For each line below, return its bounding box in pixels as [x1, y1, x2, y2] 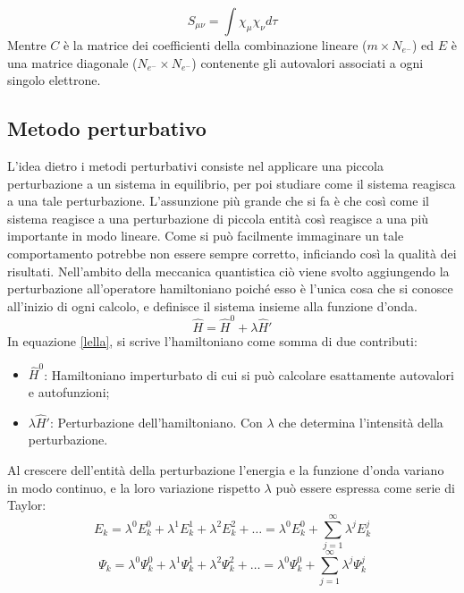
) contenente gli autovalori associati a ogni [191, 53, 424, 72]
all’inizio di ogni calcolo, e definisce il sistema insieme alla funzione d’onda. [7, 296, 418, 315]
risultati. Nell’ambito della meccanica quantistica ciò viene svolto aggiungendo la [7, 261, 450, 280]
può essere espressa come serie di [275, 478, 455, 496]
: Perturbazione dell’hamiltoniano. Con [49, 412, 263, 431]
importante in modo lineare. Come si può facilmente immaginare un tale [7, 226, 404, 245]
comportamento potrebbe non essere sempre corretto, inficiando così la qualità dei [7, 243, 457, 262]
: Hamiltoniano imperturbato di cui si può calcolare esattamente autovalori [44, 365, 454, 384]
